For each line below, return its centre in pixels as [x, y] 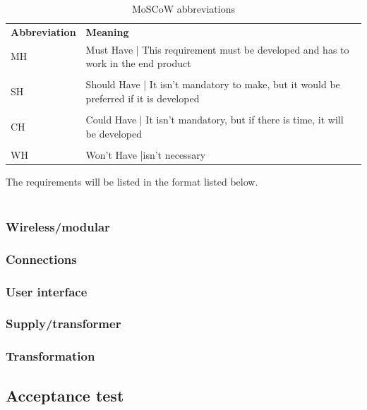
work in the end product [138, 63]
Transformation [50, 356]
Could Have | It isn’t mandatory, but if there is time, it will [215, 120]
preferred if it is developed [143, 98]
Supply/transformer [64, 324]
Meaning [107, 31]
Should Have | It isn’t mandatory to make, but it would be [213, 84]
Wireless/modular [58, 226]
